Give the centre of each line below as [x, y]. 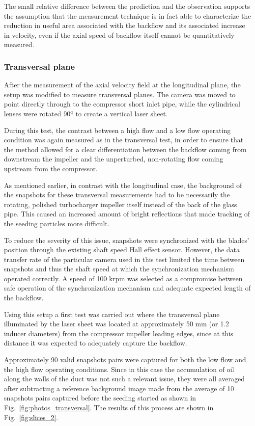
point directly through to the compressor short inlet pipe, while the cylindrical [122, 104]
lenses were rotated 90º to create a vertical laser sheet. [86, 113]
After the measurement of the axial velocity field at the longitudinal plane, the [122, 85]
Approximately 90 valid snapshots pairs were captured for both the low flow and [125, 359]
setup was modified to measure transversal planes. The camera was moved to [120, 94]
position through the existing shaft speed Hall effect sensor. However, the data [122, 250]
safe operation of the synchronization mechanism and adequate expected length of [127, 288]
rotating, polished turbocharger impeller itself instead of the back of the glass [121, 204]
